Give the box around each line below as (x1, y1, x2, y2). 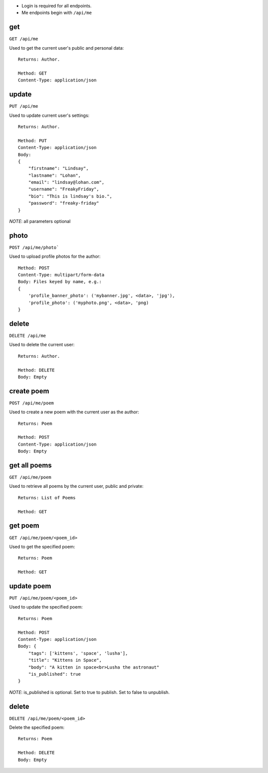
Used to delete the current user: (9, 342, 74, 348)
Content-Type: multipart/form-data (18, 272, 105, 278)
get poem (9, 522, 40, 530)
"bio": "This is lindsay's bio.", (28, 193, 113, 199)
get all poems (9, 461, 52, 469)
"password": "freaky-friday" (28, 200, 99, 206)
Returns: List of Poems (18, 495, 76, 500)
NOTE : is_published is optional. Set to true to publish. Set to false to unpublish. (9, 689, 170, 695)
